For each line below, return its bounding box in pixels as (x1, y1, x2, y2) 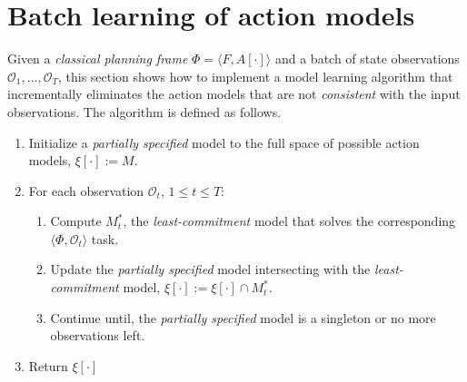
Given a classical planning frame (7, 49, 188, 68)
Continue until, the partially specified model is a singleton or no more (50, 308, 436, 327)
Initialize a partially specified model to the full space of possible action (28, 132, 420, 152)
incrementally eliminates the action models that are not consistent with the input (7, 84, 461, 103)
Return (28, 356, 68, 375)
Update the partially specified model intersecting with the (50, 260, 371, 279)
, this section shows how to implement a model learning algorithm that (57, 66, 453, 85)
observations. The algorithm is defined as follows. (7, 102, 282, 121)
